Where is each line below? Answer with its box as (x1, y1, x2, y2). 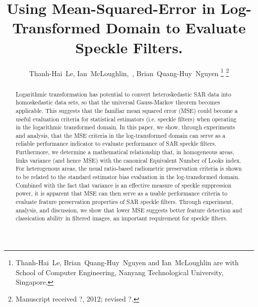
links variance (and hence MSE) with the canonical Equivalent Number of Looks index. (15, 156, 242, 164)
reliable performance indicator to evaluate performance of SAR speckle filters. (15, 139, 216, 148)
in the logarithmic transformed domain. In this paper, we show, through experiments (15, 123, 235, 131)
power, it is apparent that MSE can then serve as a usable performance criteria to (15, 189, 228, 198)
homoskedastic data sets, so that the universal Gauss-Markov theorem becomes (15, 98, 220, 106)
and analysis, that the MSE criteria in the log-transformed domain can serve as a (15, 131, 226, 139)
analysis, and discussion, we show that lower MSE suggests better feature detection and (15, 205, 242, 214)
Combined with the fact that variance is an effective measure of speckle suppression (15, 181, 232, 189)
